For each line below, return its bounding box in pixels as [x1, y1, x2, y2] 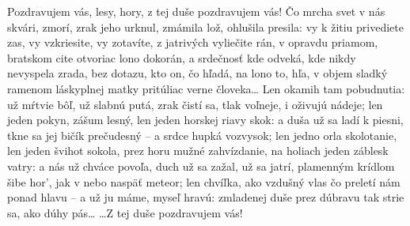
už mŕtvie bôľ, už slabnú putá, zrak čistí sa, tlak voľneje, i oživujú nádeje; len [7, 96, 383, 112]
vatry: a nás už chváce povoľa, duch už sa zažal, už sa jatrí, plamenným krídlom [7, 157, 395, 174]
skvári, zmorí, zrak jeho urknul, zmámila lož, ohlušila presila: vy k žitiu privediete [7, 18, 404, 35]
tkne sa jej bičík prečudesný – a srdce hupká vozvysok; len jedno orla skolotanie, [7, 126, 397, 143]
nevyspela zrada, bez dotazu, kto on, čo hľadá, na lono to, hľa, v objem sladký [7, 65, 388, 81]
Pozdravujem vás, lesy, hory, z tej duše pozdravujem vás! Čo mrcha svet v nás [7, 3, 385, 19]
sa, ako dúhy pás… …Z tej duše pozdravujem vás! [7, 204, 243, 220]
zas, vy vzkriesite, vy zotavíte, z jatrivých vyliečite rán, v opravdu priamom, [7, 34, 378, 51]
